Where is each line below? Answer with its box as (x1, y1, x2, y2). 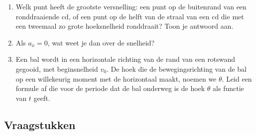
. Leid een (222, 73, 252, 84)
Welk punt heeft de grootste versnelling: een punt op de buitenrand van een (15, 1, 247, 11)
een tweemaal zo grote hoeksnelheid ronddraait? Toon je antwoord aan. (15, 21, 234, 31)
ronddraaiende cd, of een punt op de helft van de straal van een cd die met (15, 11, 244, 21)
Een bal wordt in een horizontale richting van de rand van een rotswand (15, 54, 236, 64)
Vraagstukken (4, 117, 76, 132)
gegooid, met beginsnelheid (15, 63, 98, 74)
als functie (213, 83, 244, 93)
